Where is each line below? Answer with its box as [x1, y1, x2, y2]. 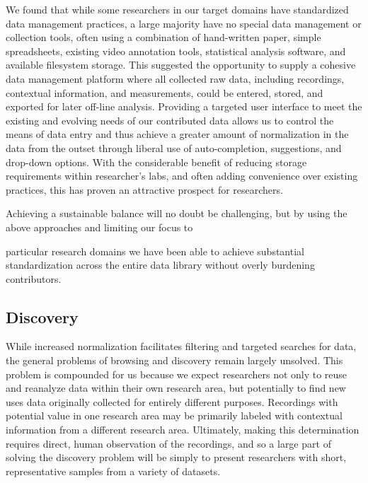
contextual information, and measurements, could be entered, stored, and [6, 85, 323, 100]
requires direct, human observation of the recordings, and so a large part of [6, 436, 331, 450]
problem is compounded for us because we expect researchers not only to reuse [6, 366, 347, 381]
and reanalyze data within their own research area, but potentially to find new [6, 380, 346, 395]
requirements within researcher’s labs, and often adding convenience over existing [6, 168, 358, 183]
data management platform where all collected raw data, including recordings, [6, 71, 345, 86]
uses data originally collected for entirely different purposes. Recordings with [6, 394, 338, 409]
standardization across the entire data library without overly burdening [6, 257, 315, 272]
